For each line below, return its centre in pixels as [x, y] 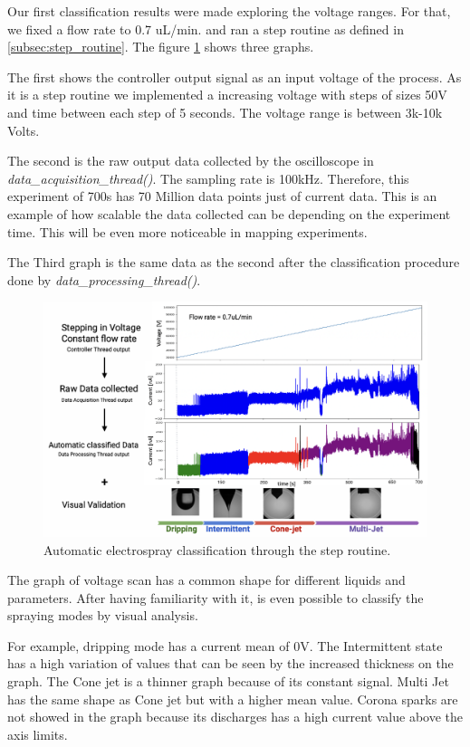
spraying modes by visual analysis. [103, 615]
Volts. [24, 130]
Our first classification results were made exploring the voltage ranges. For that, [229, 11]
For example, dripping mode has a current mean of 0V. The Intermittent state [225, 645]
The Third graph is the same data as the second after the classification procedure [234, 262]
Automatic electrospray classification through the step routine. [217, 549]
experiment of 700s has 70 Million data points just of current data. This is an [222, 196]
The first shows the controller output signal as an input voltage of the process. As [235, 77]
